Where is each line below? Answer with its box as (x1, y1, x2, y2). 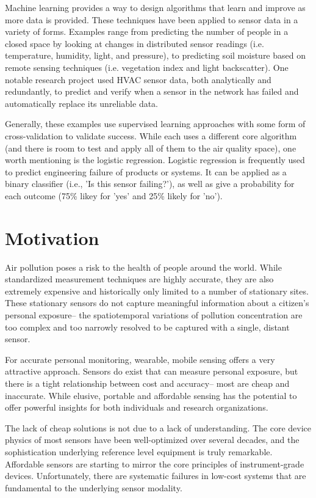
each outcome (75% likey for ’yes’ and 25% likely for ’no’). (5, 189, 223, 202)
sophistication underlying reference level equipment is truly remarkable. (5, 445, 273, 458)
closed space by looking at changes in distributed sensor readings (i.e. (5, 37, 264, 49)
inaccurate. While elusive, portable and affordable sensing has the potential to (5, 389, 297, 401)
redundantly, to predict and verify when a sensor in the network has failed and (5, 85, 299, 98)
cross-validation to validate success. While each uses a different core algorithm (5, 129, 297, 142)
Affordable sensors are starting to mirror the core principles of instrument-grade (5, 457, 304, 470)
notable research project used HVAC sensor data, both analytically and (5, 73, 271, 86)
